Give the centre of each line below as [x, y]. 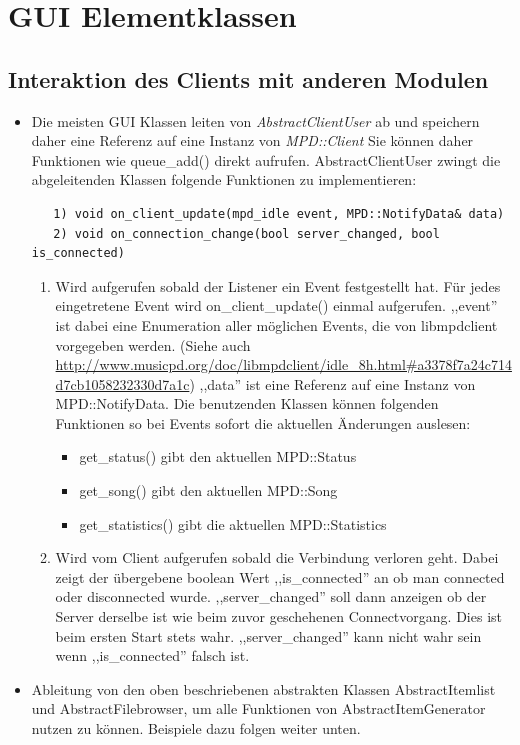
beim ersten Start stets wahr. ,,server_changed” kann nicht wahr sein [268, 635]
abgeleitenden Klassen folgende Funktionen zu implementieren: [224, 179]
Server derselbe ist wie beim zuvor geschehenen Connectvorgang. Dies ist [278, 616]
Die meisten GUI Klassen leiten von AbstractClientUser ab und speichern [255, 120]
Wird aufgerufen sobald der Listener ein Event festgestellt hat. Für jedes [278, 285]
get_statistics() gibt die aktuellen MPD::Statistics [233, 523]
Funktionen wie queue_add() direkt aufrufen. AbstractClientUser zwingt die [266, 159]
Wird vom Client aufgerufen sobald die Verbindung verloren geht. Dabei [277, 557]
